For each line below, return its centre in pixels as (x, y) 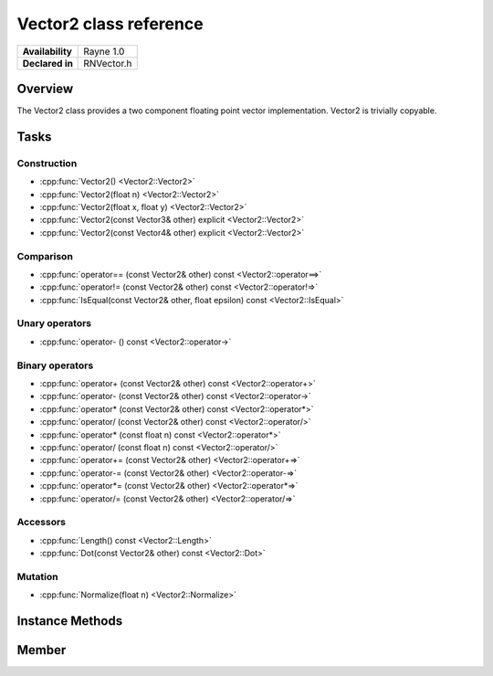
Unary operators (54, 323)
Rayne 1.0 (104, 51)
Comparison (45, 256)
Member (42, 650)
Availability (47, 51)
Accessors (42, 523)
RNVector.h (108, 63)
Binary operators (55, 365)
